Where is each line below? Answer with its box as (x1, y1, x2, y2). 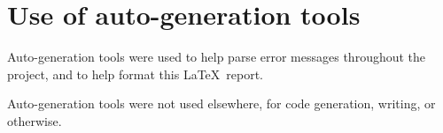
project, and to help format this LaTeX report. (7, 64, 264, 83)
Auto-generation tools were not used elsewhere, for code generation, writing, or (7, 94, 436, 113)
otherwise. (7, 111, 62, 129)
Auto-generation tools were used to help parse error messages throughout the (7, 48, 426, 66)
